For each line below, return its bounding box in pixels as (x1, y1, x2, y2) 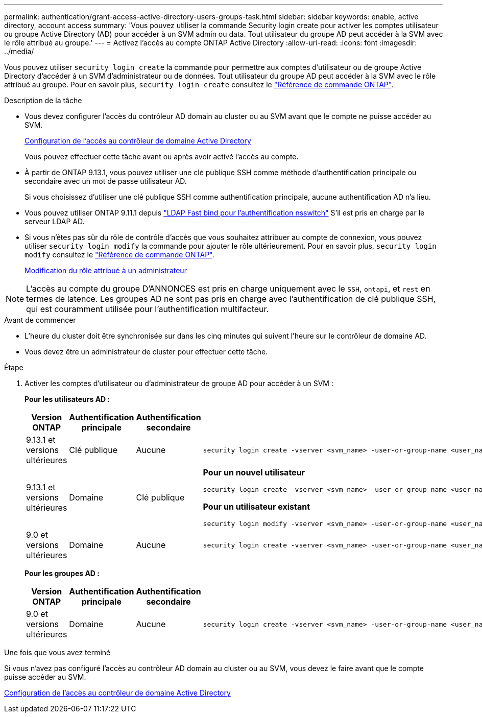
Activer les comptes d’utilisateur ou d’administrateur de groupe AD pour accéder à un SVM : (25, 379, 333, 388)
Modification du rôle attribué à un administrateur (25, 266, 187, 275)
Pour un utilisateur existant (203, 501, 310, 512)
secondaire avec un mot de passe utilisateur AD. (25, 177, 187, 185)
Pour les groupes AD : (25, 569, 100, 578)
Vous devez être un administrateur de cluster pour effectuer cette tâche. (25, 347, 268, 356)
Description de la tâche (4, 96, 82, 105)
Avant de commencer (4, 316, 76, 324)
